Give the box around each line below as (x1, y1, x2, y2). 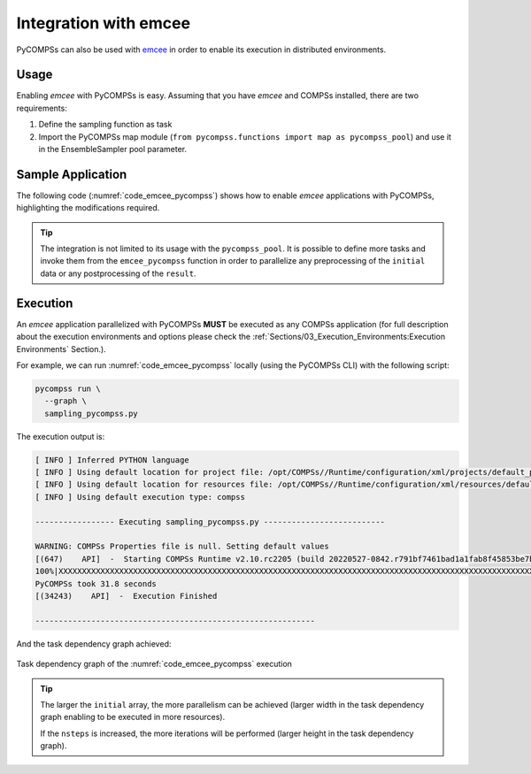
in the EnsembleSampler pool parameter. (38, 144, 188, 155)
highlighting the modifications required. (16, 203, 160, 213)
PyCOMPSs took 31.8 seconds (35, 579, 157, 588)
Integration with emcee (16, 13, 190, 33)
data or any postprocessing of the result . (40, 268, 196, 279)
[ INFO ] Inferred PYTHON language (35, 455, 189, 464)
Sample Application (16, 166, 127, 181)
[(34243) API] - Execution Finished (35, 591, 218, 601)
